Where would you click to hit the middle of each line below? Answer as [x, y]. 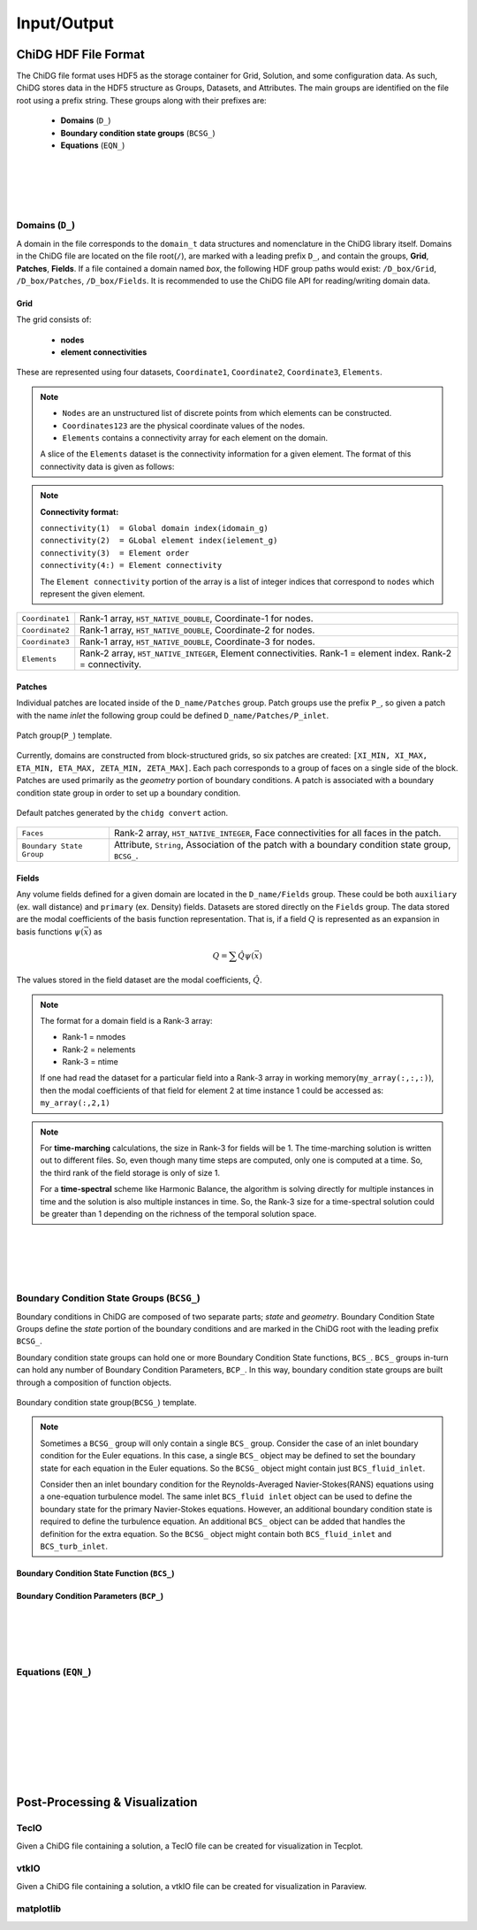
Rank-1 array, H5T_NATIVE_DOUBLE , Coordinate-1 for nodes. [197, 619]
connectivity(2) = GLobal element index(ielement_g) [159, 541]
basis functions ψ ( [50, 931]
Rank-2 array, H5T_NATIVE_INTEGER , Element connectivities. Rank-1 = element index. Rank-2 [266, 653]
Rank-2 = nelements [99, 1050]
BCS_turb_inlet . [74, 1546]
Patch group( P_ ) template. [64, 735]
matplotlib [39, 1909]
